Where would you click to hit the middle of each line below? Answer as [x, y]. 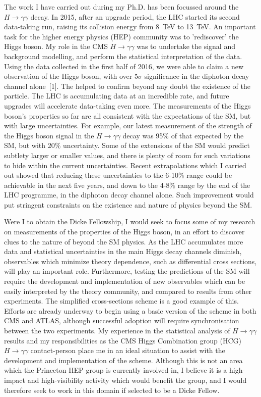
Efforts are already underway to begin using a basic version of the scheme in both [130, 310]
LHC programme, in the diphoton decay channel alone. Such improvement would [129, 195]
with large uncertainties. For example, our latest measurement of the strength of [128, 126]
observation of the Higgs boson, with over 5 [71, 76]
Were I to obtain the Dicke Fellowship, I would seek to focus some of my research [130, 221]
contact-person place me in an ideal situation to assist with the [128, 350]
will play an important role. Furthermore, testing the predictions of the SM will [127, 271]
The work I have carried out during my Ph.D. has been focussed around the [121, 7]
